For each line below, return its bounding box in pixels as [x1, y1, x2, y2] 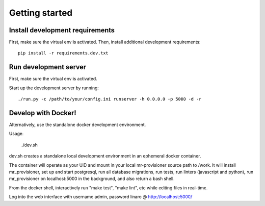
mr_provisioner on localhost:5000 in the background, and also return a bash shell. [9, 176, 175, 181]
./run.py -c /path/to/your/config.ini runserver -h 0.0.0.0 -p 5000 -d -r [18, 96, 202, 102]
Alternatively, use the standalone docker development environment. [9, 122, 146, 128]
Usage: [9, 130, 24, 137]
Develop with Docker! [9, 108, 77, 117]
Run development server [9, 63, 86, 71]
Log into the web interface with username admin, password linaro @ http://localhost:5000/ [9, 194, 192, 200]
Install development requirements [9, 26, 115, 34]
